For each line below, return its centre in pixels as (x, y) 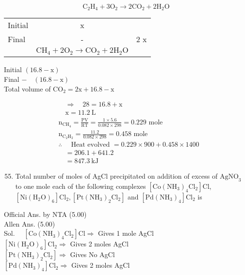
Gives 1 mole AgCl (126, 233)
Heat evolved (90, 145)
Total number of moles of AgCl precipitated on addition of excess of (116, 176)
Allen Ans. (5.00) (30, 223)
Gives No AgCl (92, 254)
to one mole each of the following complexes (81, 186)
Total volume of (27, 88)
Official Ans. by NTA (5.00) (45, 214)
